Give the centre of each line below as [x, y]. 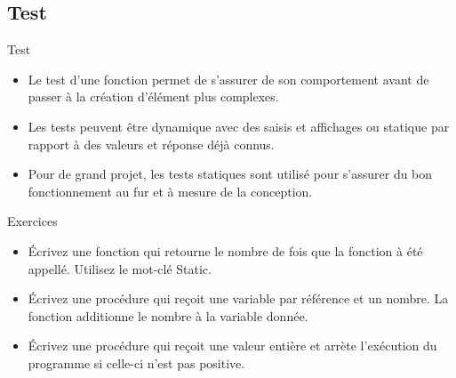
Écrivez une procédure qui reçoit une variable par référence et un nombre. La [238, 298]
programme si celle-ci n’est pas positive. [136, 362]
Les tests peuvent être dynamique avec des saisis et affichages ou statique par [239, 126]
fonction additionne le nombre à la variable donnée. [168, 315]
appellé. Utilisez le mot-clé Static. [120, 268]
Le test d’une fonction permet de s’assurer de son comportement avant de [228, 79]
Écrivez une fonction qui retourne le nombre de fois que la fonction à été [225, 250]
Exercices [32, 221]
